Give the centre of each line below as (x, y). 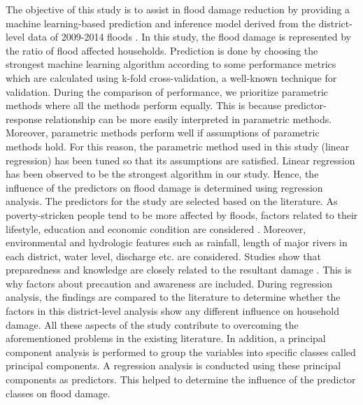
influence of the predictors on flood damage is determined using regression (164, 187)
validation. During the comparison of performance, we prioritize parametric (167, 91)
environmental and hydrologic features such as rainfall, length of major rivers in (177, 242)
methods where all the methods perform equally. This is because (144, 105)
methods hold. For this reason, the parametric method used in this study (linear (178, 146)
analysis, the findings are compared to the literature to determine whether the (173, 297)
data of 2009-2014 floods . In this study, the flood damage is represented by (189, 37)
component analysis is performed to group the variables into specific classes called (181, 351)
